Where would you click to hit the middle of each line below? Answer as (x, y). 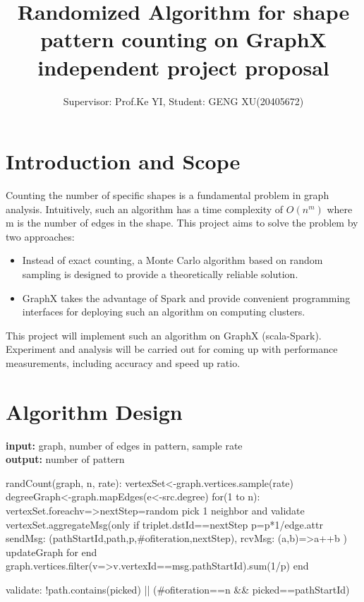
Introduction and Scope (123, 161)
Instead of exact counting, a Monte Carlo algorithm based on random (172, 260)
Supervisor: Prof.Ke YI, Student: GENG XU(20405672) (183, 101)
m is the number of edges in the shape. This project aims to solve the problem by (182, 223)
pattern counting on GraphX (183, 39)
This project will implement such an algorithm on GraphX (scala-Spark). (164, 335)
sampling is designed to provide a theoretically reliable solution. (160, 274)
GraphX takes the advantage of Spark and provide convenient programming (186, 297)
